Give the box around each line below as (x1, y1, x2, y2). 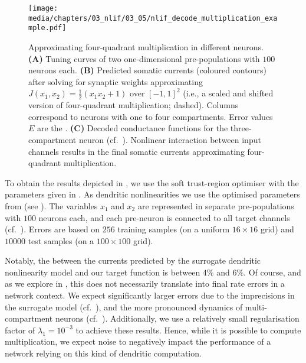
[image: (28, 4, 58, 12)
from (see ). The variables (5, 199, 98, 212)
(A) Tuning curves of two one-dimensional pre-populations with (28, 52, 260, 64)
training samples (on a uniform (117, 223, 230, 235)
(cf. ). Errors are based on (5, 223, 100, 235)
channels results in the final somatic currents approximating (28, 145, 245, 157)
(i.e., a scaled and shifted (183, 87, 274, 99)
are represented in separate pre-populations (137, 199, 294, 212)
